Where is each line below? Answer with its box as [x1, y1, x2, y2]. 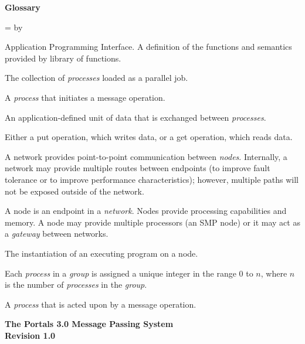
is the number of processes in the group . [5, 278, 147, 291]
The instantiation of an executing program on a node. [5, 247, 198, 259]
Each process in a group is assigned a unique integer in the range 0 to [5, 267, 253, 279]
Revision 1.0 [5, 329, 56, 341]
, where [260, 267, 287, 279]
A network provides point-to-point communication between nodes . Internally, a [5, 150, 287, 162]
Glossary [5, 1, 40, 13]
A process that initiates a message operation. [5, 91, 165, 103]
